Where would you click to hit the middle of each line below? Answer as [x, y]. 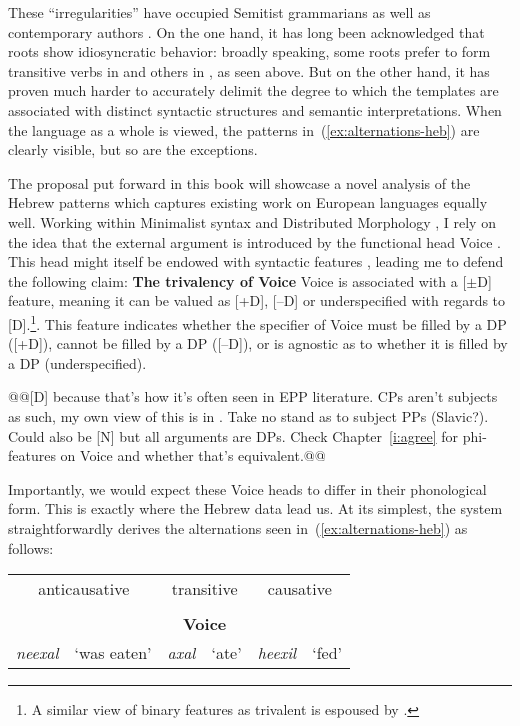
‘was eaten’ [113, 653]
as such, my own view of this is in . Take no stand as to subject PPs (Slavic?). [248, 415]
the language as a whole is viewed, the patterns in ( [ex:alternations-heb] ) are [244, 129]
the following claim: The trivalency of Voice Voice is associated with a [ [237, 280]
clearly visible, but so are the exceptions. [133, 149]
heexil [277, 653]
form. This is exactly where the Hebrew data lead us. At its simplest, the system [255, 508]
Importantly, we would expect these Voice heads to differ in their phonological [247, 488]
